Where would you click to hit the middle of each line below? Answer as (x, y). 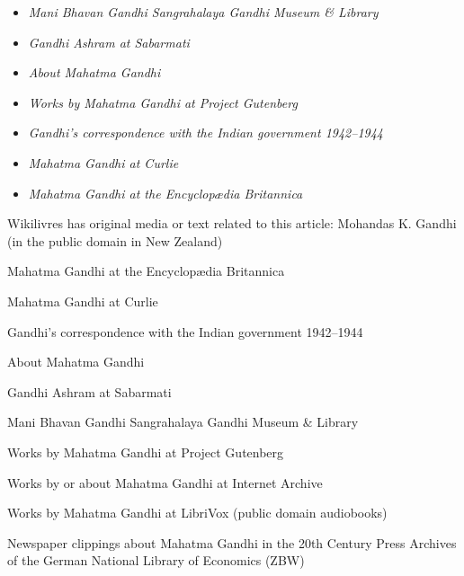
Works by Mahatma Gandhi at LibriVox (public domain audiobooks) (197, 513)
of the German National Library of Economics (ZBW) (156, 560)
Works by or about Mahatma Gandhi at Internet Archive (165, 482)
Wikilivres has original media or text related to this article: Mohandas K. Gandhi (232, 223)
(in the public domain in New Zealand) (115, 240)
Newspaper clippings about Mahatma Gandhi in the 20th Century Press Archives (232, 542)
